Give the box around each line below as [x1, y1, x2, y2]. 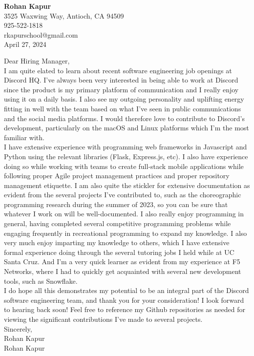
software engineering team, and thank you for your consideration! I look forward [4, 294, 244, 305]
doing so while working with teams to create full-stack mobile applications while [4, 161, 244, 171]
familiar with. [4, 132, 44, 142]
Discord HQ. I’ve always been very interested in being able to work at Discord [4, 75, 238, 85]
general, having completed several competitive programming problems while [4, 218, 231, 229]
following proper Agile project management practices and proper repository [4, 170, 230, 181]
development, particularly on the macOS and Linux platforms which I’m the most [4, 123, 249, 133]
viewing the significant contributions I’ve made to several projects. [4, 314, 203, 324]
